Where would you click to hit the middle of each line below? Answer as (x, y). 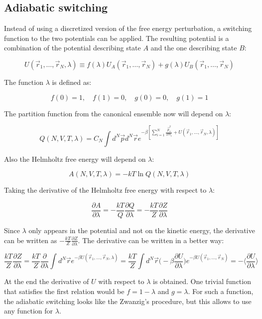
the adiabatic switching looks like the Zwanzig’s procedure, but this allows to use (128, 301)
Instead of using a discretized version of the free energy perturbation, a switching (128, 28)
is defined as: (72, 82)
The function (24, 82)
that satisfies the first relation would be (64, 291)
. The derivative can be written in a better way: (151, 240)
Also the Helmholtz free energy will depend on (75, 159)
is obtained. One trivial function (202, 281)
